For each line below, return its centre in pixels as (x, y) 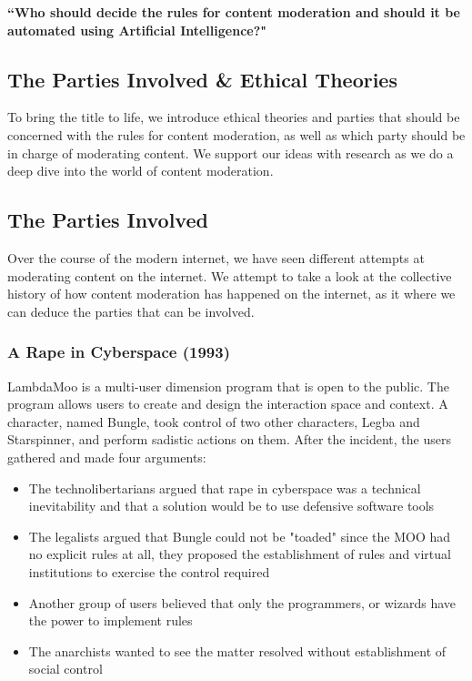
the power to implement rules (110, 620)
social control (65, 669)
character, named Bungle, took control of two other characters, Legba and (214, 421)
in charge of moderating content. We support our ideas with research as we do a (231, 152)
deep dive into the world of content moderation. (141, 171)
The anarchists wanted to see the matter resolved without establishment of (237, 651)
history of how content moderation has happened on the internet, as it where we (231, 294)
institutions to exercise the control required (149, 571)
